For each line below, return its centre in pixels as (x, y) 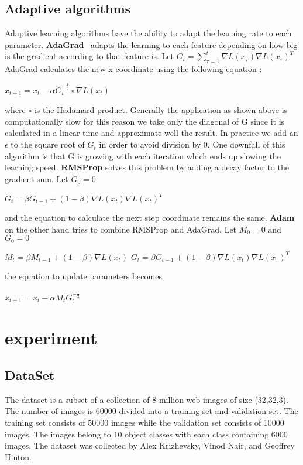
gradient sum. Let (37, 178)
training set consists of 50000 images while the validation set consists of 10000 (144, 423)
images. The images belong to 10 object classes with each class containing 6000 (146, 434)
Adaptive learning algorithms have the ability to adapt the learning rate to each (148, 33)
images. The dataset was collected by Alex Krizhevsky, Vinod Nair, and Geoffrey (150, 445)
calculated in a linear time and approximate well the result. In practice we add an (151, 133)
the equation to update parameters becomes (83, 276)
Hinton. (18, 457)
